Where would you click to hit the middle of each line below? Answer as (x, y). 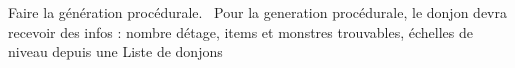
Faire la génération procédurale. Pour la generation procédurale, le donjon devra (257, 12)
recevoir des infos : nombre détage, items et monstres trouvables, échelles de (240, 31)
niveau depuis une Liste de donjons (115, 51)
